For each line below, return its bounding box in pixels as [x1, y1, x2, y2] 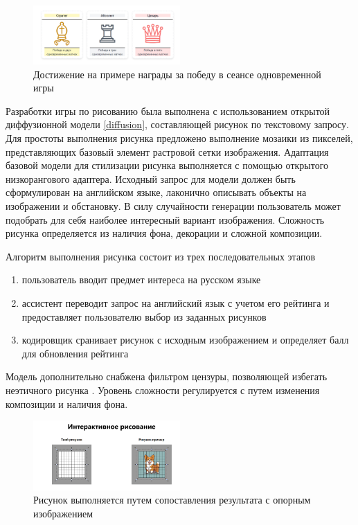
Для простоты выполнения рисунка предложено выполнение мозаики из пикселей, [6, 131, 353, 145]
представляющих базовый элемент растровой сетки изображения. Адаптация [6, 144, 329, 159]
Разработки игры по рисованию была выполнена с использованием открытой [6, 103, 330, 118]
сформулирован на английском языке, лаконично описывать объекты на [6, 185, 307, 199]
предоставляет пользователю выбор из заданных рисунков [21, 309, 267, 323]
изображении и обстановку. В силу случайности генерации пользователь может [6, 199, 341, 213]
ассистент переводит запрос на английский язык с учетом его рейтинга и [21, 295, 330, 310]
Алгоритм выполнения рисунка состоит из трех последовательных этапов [6, 249, 316, 263]
